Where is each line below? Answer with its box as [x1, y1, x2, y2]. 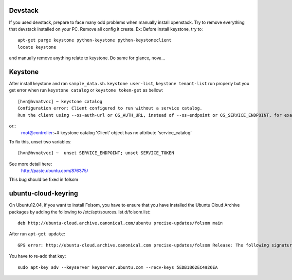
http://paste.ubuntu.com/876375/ [21, 168, 89, 174]
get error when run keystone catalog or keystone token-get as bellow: [9, 87, 163, 93]
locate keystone [18, 44, 56, 50]
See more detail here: [9, 161, 52, 167]
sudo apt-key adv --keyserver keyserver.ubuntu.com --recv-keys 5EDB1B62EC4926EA [18, 264, 218, 270]
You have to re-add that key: [9, 253, 66, 259]
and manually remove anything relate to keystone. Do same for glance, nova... [9, 55, 165, 61]
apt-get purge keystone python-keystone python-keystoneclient [18, 37, 172, 43]
